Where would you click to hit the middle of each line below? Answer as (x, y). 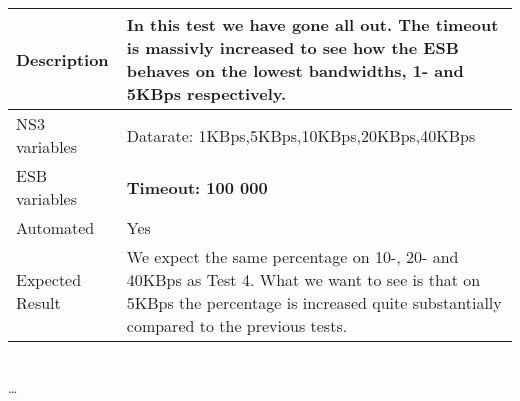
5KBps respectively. (206, 93)
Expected (49, 279)
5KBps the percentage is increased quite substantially (314, 302)
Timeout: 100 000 (197, 187)
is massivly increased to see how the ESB (292, 47)
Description (62, 59)
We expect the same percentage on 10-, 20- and (292, 256)
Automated (55, 227)
